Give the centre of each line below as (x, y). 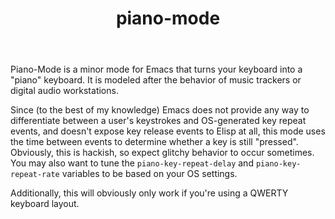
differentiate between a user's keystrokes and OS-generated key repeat (158, 121)
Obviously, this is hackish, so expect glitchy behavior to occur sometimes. (162, 153)
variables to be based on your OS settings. (149, 174)
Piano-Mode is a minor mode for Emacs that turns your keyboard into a (156, 69)
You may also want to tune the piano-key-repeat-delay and (132, 163)
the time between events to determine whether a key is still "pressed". (154, 142)
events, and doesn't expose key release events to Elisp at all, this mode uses (168, 131)
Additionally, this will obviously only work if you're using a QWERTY (149, 193)
